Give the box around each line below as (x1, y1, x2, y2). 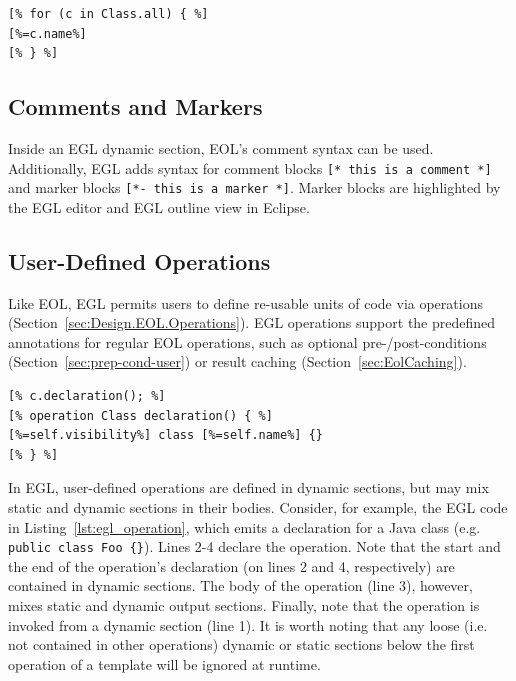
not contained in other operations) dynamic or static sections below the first (8, 634, 475, 655)
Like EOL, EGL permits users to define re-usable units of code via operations (8, 292, 483, 313)
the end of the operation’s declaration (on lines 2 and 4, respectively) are (8, 555, 455, 576)
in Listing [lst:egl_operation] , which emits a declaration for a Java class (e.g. (8, 516, 481, 537)
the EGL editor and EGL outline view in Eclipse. (8, 196, 310, 217)
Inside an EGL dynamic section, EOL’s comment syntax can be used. (8, 137, 434, 158)
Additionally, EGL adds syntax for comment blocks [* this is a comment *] (8, 157, 492, 178)
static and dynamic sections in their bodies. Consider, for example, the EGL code (8, 497, 508, 518)
